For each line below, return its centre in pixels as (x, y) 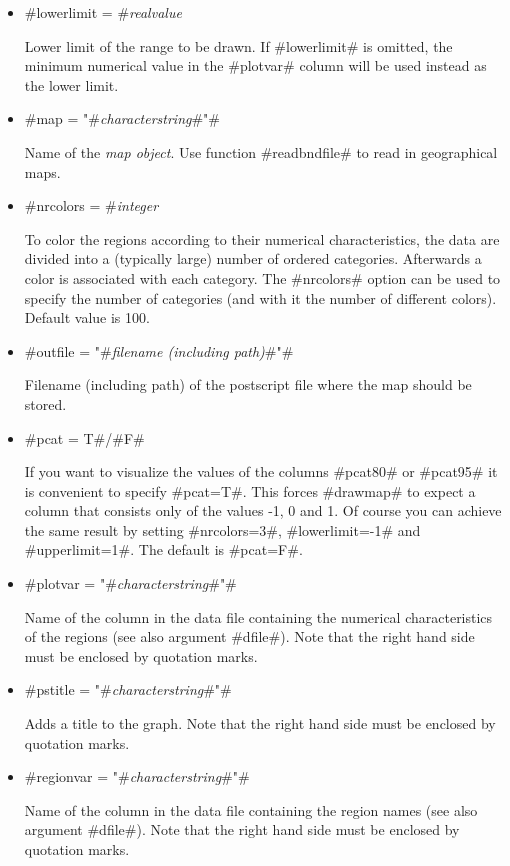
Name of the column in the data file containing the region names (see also (251, 809)
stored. (45, 403)
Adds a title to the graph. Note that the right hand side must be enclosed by (260, 723)
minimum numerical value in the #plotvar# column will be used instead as (255, 65)
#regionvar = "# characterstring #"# (137, 776)
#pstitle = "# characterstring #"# (128, 689)
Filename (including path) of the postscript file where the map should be (248, 384)
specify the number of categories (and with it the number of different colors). (260, 297)
